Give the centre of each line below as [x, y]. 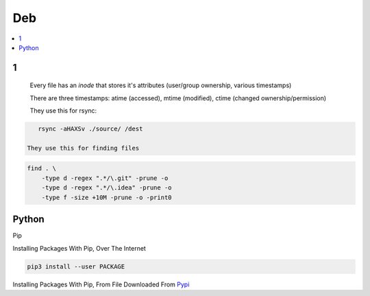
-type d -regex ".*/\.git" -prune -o [105, 178]
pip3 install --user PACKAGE [76, 266]
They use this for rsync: [63, 111]
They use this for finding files [83, 148]
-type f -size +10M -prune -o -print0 [107, 197]
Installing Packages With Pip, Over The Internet [79, 248]
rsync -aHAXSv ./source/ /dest [90, 129]
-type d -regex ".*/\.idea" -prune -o [107, 188]
